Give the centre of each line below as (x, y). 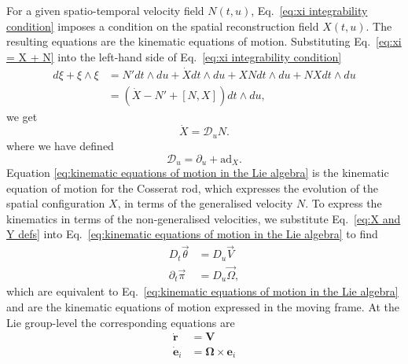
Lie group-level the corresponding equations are (121, 322)
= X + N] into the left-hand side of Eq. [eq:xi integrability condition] (174, 56)
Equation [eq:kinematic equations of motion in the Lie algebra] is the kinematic (198, 172)
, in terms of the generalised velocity (205, 203)
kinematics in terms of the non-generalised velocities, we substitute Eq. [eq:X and (204, 218)
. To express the (344, 203)
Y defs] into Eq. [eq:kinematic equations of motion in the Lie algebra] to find (192, 234)
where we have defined (60, 145)
